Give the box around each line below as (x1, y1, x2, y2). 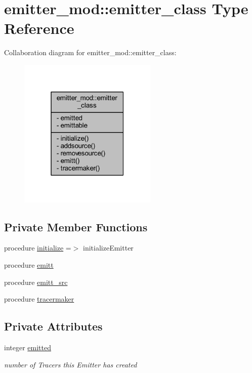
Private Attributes (4, 318, 103, 334)
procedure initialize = (4, 242, 71, 253)
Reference (4, 18, 74, 38)
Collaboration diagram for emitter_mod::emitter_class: (4, 47, 177, 58)
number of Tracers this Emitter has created (4, 359, 137, 369)
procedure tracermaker (4, 294, 74, 304)
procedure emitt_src (4, 276, 68, 287)
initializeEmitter (83, 242, 134, 253)
